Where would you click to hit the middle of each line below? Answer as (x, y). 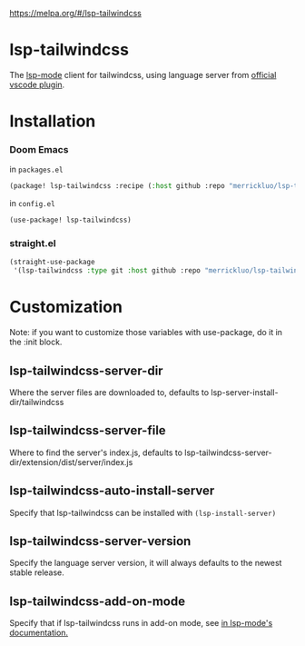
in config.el (33, 204)
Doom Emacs (39, 150)
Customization (66, 307)
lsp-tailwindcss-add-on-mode (98, 601)
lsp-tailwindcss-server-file (88, 431)
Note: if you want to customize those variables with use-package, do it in (146, 333)
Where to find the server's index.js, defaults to (96, 452)
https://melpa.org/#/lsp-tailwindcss (76, 13)
